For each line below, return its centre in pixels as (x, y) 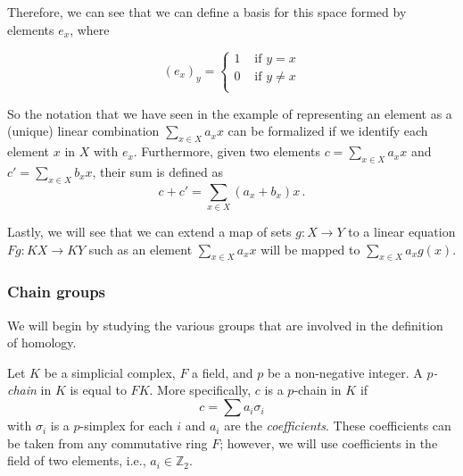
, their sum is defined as (158, 171)
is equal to (98, 390)
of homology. (42, 342)
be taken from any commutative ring (107, 443)
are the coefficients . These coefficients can (338, 426)
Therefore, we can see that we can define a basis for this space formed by (207, 12)
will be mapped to (310, 249)
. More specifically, (200, 390)
